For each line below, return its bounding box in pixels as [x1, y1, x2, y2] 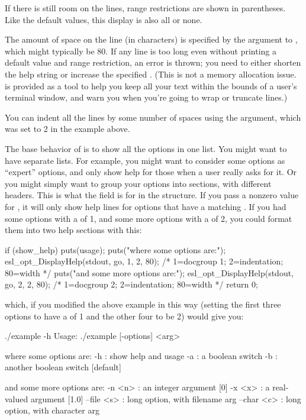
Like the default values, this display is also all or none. [5, 13, 202, 25]
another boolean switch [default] [5, 361, 121, 373]
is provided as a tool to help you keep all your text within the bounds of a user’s [5, 79, 297, 92]
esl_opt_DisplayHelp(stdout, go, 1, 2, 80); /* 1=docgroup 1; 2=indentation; [5, 255, 284, 267]
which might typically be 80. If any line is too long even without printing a [5, 44, 277, 57]
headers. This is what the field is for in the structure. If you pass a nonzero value [5, 189, 299, 201]
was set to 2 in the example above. [5, 122, 130, 135]
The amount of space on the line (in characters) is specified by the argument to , [5, 33, 298, 46]
